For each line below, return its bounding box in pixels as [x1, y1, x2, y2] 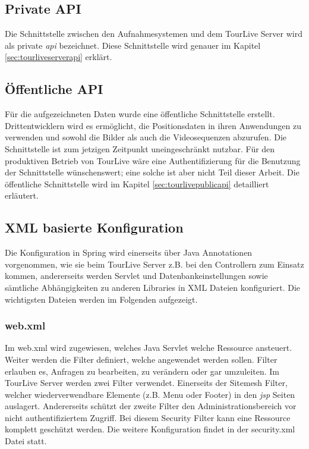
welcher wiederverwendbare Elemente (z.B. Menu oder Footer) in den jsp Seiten [5, 388, 295, 400]
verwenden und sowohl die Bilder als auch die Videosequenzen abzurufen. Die [5, 131, 287, 143]
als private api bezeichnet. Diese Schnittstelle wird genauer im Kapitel [5, 39, 261, 51]
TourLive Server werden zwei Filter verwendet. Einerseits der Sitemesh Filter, [5, 376, 288, 389]
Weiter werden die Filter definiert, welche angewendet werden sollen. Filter [5, 353, 278, 365]
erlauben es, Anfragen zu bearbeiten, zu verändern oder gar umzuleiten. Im [5, 365, 279, 377]
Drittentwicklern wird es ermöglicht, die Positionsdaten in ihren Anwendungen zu [5, 119, 301, 131]
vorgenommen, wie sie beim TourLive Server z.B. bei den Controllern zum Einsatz [5, 258, 304, 270]
